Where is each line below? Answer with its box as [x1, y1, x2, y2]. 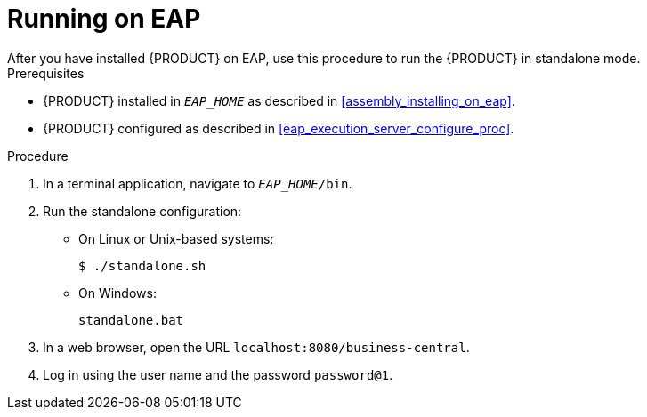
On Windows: [78, 285, 157, 301]
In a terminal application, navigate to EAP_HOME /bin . [43, 175, 352, 191]
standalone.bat [78, 312, 184, 327]
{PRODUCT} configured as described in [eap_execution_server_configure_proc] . [43, 120, 514, 136]
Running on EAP [7, 4, 201, 34]
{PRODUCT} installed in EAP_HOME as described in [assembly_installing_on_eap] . [43, 92, 515, 108]
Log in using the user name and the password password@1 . [43, 366, 393, 382]
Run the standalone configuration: [43, 203, 242, 219]
